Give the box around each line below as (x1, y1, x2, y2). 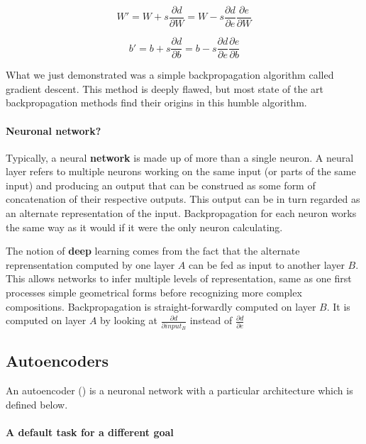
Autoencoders (6, 350, 109, 372)
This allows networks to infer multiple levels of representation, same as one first (6, 271, 352, 286)
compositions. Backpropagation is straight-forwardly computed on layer (6, 299, 316, 313)
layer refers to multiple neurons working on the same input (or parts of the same (6, 164, 356, 179)
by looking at (100, 313, 157, 328)
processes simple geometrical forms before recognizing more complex (6, 285, 302, 300)
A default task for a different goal (6, 424, 174, 439)
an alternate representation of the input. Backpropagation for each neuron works (6, 206, 357, 221)
